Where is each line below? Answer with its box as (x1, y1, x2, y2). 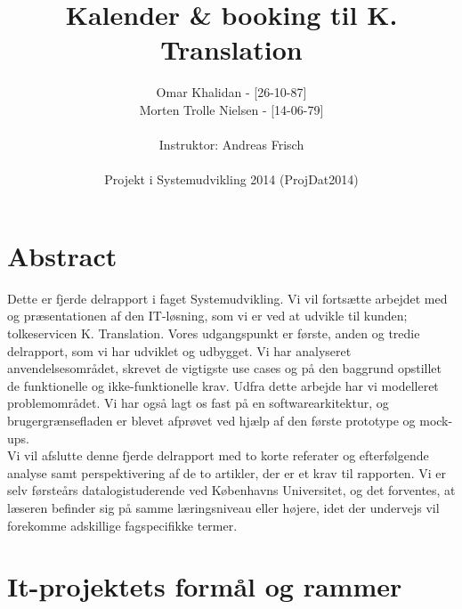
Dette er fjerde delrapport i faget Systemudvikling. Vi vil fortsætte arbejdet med (7, 288, 448, 307)
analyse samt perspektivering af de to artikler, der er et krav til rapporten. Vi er (7, 463, 446, 482)
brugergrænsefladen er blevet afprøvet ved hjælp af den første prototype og (7, 410, 416, 429)
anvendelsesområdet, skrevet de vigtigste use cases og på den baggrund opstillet (7, 359, 442, 378)
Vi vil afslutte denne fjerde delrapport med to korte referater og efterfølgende (7, 446, 429, 465)
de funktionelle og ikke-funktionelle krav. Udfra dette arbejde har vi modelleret (7, 376, 439, 394)
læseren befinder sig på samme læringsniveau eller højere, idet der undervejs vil (7, 498, 440, 516)
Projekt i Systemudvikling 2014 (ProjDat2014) (104, 170, 359, 189)
